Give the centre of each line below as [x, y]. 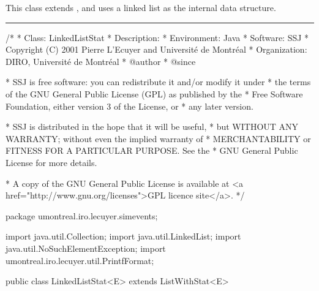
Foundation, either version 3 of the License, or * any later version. [129, 106]
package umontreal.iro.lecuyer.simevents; [82, 215]
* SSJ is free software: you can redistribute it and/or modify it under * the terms [158, 82]
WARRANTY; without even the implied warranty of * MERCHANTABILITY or [158, 138]
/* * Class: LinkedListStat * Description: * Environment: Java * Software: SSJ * [157, 37]
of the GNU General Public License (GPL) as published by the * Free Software [154, 93]
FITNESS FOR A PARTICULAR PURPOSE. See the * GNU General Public [152, 150]
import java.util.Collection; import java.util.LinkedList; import [123, 236]
